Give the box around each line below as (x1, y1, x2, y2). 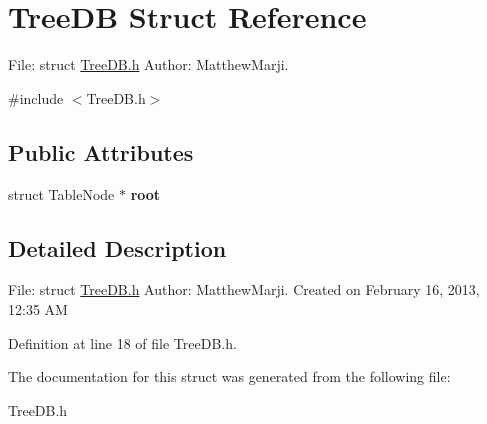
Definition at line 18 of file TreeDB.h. (8, 332, 237, 353)
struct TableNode (8, 183, 115, 204)
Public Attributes (8, 136, 194, 167)
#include (8, 87, 64, 108)
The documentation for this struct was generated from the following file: (8, 366, 451, 387)
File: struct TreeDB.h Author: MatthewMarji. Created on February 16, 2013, (8, 279, 480, 300)
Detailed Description (8, 232, 227, 263)
